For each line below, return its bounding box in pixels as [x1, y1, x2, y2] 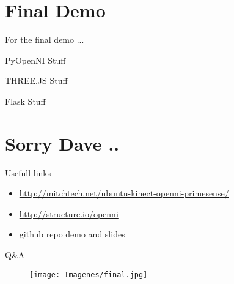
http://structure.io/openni [19, 207, 119, 220]
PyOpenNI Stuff [5, 53, 66, 66]
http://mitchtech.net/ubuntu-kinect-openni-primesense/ [19, 187, 229, 200]
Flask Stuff [5, 94, 46, 107]
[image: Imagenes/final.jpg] [29, 270, 148, 279]
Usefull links [5, 166, 51, 179]
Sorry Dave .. [5, 130, 120, 155]
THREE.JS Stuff [5, 74, 68, 87]
